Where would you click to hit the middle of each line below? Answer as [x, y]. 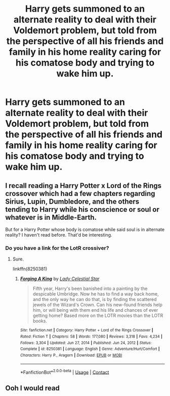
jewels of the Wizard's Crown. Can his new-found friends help [98, 305]
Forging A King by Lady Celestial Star [60, 279]
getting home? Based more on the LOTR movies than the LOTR [98, 316]
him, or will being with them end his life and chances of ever [95, 310]
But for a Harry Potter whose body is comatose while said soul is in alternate [85, 229]
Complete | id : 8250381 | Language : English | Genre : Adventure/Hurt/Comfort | [90, 349]
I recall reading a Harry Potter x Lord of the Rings [83, 186]
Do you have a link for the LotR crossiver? [57, 248]
